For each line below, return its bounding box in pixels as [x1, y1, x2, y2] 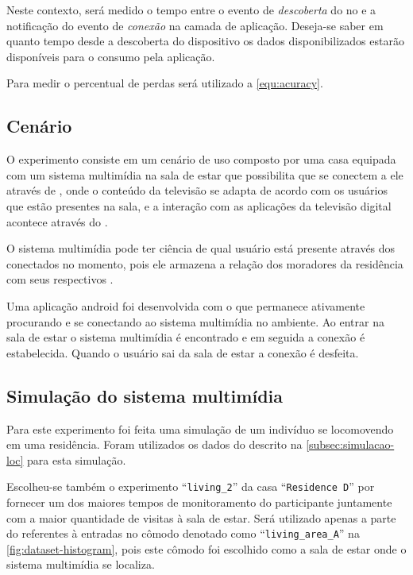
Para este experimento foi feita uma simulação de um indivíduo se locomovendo [6, 420, 394, 437]
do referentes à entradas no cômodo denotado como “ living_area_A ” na [6, 525, 360, 542]
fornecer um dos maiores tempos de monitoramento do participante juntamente [6, 493, 392, 510]
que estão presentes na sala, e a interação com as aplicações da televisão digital [6, 197, 392, 214]
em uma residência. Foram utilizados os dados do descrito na [6, 436, 303, 453]
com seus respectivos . [6, 271, 114, 287]
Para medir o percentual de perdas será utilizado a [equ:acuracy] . [6, 75, 323, 91]
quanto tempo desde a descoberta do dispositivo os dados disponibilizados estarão [6, 33, 404, 49]
